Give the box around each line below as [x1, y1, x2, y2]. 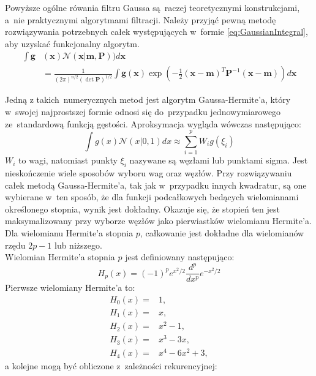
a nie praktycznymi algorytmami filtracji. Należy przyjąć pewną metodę [5, 13, 276, 26]
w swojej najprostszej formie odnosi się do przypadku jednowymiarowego [5, 105, 281, 118]
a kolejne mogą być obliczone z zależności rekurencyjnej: [5, 359, 217, 372]
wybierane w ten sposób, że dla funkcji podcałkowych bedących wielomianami [5, 190, 299, 203]
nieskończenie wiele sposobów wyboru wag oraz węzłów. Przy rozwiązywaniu [5, 167, 292, 179]
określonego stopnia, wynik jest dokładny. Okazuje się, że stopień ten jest [5, 202, 280, 215]
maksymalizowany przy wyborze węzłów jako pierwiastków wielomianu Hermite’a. [5, 214, 312, 227]
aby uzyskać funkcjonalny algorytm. [5, 37, 140, 50]
